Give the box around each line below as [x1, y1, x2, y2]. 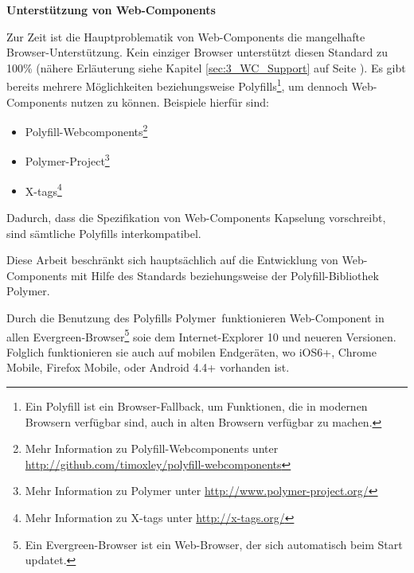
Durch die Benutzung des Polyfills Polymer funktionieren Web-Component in [6, 309, 385, 325]
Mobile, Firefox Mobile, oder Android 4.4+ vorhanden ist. [6, 359, 290, 376]
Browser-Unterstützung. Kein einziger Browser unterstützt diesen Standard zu [6, 44, 389, 60]
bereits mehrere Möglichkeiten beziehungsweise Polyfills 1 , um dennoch [6, 76, 348, 95]
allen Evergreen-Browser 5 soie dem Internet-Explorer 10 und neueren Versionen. [6, 325, 396, 345]
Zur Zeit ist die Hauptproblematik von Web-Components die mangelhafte [6, 28, 365, 45]
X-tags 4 [25, 180, 62, 199]
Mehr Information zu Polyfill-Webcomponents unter [25, 440, 279, 457]
